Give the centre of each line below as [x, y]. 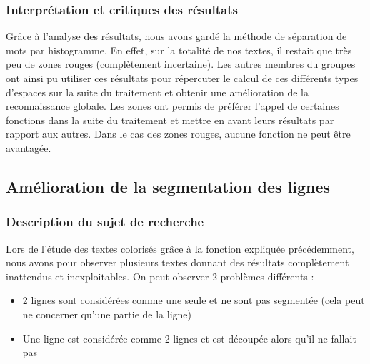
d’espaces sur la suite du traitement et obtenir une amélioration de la [157, 92]
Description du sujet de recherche [105, 222]
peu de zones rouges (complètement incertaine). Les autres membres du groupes [181, 64]
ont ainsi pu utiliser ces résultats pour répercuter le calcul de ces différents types [182, 78]
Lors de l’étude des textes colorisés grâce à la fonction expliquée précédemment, [180, 248]
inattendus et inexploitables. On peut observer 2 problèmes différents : [160, 276]
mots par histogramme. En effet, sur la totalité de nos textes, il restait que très [179, 50]
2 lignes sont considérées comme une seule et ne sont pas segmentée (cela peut [194, 300]
